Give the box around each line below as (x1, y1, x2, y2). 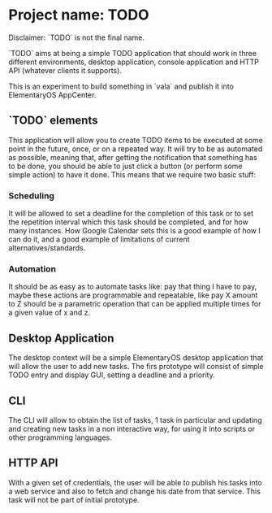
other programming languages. (8, 433, 112, 442)
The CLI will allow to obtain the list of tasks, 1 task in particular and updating (8, 415, 262, 424)
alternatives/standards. (8, 243, 86, 253)
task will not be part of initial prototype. (8, 494, 140, 505)
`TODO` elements (8, 114, 98, 128)
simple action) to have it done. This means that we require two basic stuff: (8, 169, 257, 180)
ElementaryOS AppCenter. (8, 89, 97, 99)
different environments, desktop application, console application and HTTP (8, 57, 260, 67)
